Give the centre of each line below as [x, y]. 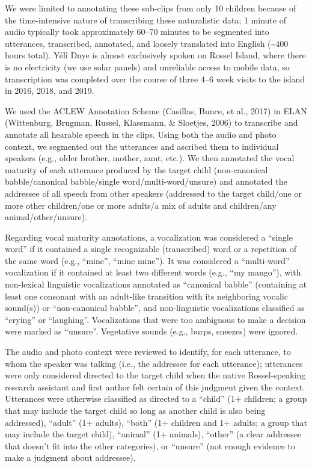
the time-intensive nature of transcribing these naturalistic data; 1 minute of [145, 20]
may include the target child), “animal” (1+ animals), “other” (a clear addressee [153, 434]
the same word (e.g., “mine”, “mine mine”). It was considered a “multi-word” [147, 260]
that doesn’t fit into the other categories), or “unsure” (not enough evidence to [150, 445]
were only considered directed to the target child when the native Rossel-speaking [155, 375]
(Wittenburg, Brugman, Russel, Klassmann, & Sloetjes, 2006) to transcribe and [151, 122]
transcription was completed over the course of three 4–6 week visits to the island [155, 79]
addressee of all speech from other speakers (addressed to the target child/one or [153, 193]
